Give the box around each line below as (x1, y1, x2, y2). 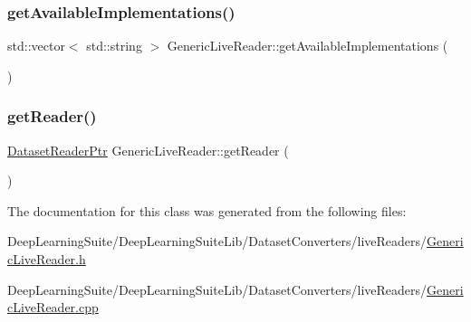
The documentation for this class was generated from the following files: (7, 201, 407, 220)
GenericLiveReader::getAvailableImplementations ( (167, 36, 448, 55)
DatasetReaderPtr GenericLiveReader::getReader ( (7, 140, 289, 159)
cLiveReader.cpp (7, 298, 99, 317)
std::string (86, 36, 142, 55)
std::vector (7, 36, 65, 55)
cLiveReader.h (7, 250, 86, 268)
